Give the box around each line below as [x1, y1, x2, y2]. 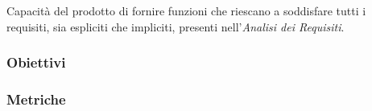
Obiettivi [6, 52, 66, 72]
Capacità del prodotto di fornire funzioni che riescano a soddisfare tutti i [6, 2, 366, 18]
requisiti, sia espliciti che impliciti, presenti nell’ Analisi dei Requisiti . [6, 18, 345, 35]
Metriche [6, 88, 66, 109]
